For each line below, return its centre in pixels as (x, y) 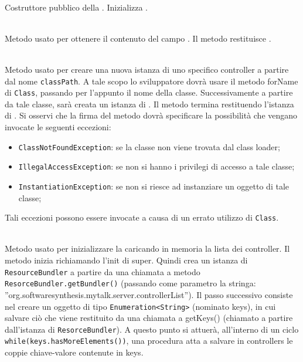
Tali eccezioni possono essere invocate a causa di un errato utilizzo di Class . (142, 217)
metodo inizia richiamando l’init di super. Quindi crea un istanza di (126, 260)
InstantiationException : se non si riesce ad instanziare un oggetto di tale (154, 186)
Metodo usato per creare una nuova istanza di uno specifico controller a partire (147, 69)
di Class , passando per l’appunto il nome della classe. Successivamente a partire (149, 92)
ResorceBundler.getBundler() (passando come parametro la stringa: (130, 283)
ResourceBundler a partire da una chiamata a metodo (103, 271)
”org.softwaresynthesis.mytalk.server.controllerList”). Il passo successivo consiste (149, 294)
